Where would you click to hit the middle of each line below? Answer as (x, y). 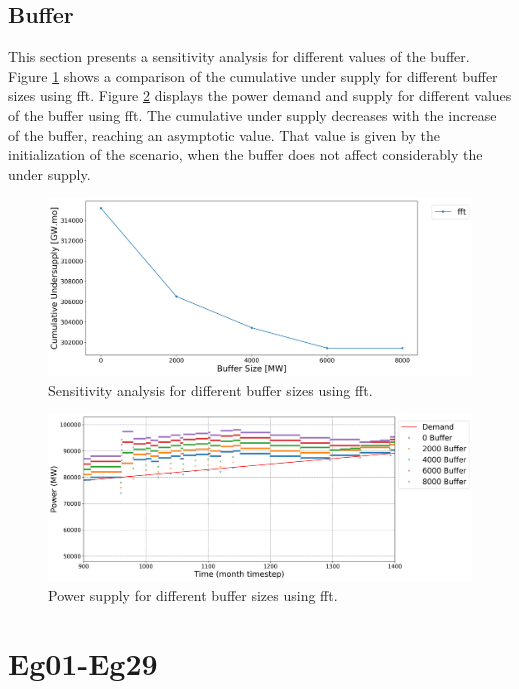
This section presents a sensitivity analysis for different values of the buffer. (239, 56)
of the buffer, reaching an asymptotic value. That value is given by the (224, 134)
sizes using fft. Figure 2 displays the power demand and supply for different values (260, 95)
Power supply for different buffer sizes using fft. (193, 594)
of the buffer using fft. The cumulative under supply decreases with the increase (252, 114)
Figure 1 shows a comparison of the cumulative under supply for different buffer (253, 75)
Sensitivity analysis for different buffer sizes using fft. (210, 389)
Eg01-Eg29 (83, 663)
